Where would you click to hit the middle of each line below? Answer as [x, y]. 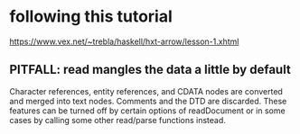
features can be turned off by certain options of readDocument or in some [148, 111]
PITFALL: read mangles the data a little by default [150, 70]
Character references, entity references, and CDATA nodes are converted [146, 91]
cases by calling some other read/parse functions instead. [117, 120]
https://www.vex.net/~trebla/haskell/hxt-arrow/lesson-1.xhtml [124, 41]
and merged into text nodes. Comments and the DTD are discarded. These [148, 101]
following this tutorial [91, 17]
